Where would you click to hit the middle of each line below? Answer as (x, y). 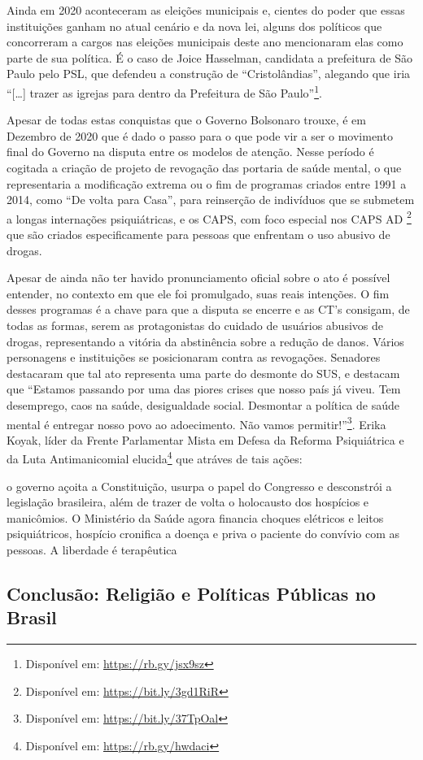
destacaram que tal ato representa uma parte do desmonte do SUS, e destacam (203, 373)
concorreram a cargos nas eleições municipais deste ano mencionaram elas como (205, 42)
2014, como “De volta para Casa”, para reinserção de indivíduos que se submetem (211, 200)
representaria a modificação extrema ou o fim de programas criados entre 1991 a (207, 183)
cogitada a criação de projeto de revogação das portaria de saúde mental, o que (204, 167)
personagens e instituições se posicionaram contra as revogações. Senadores (194, 357)
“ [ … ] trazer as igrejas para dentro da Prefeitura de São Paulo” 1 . (164, 91)
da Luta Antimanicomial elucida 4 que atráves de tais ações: (155, 458)
